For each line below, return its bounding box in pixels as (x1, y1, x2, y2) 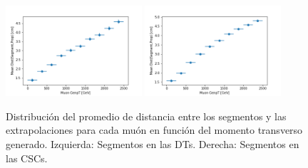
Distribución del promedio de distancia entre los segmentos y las (6, 108, 287, 123)
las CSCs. (6, 150, 48, 165)
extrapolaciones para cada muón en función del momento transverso (6, 122, 303, 137)
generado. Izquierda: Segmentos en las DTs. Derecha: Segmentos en (6, 136, 299, 151)
